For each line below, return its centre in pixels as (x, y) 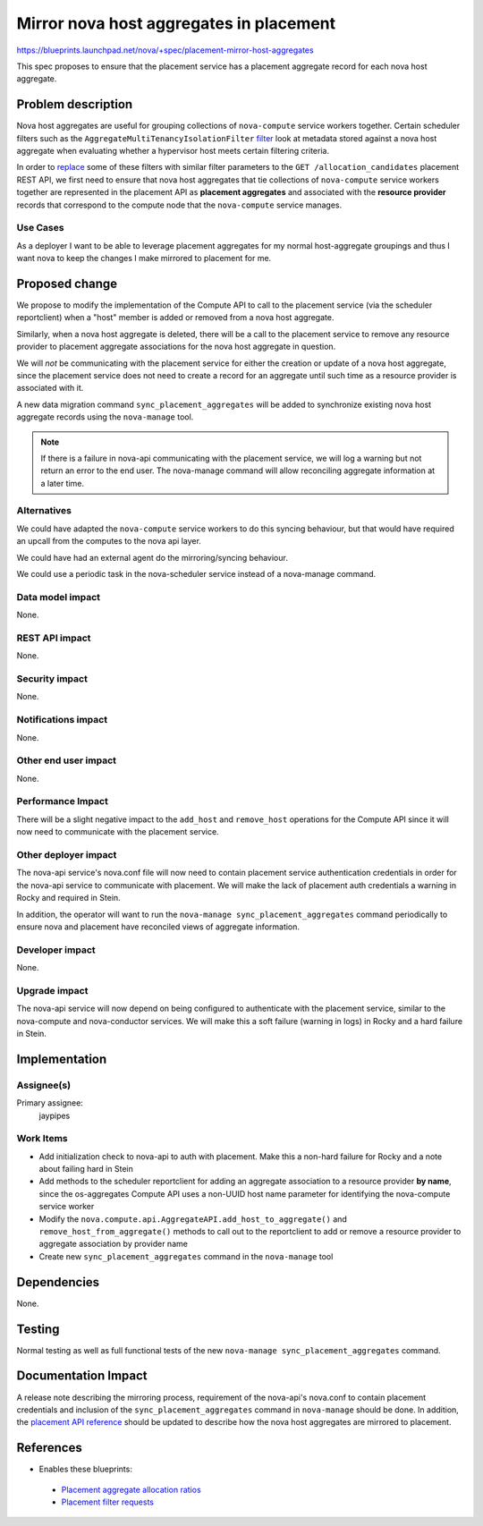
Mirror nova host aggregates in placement (176, 23)
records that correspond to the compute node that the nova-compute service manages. (179, 205)
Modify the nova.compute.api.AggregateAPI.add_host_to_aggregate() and (193, 1219)
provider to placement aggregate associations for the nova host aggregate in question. (176, 347)
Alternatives (44, 511)
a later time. (63, 483)
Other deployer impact (67, 855)
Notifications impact (62, 720)
